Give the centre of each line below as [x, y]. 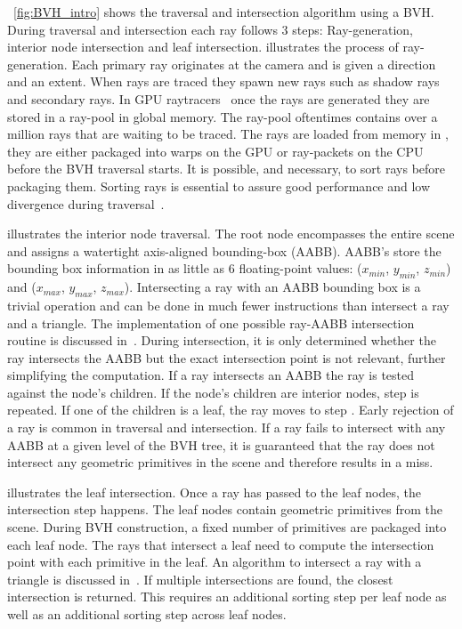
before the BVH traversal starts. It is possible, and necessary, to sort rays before [227, 169]
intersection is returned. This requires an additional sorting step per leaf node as [227, 597]
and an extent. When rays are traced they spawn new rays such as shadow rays [223, 81]
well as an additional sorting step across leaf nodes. [147, 614]
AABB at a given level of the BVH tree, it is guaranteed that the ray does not [221, 444]
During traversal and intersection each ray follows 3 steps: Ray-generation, [210, 29]
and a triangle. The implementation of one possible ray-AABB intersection [211, 323]
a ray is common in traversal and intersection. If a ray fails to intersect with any [227, 427]
